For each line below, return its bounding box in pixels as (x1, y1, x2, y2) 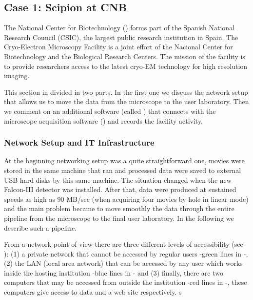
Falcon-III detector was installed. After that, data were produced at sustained (4, 184, 236, 194)
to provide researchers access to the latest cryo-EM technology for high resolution (4, 61, 248, 71)
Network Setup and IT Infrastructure (4, 136, 155, 149)
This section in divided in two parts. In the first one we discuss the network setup (4, 86, 248, 97)
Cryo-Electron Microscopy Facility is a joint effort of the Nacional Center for (4, 42, 233, 52)
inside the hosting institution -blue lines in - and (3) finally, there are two (4, 267, 223, 278)
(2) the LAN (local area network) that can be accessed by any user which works (4, 258, 243, 268)
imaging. (4, 70, 30, 81)
